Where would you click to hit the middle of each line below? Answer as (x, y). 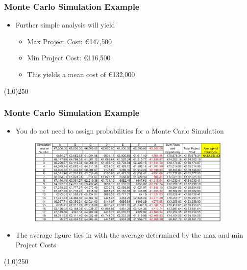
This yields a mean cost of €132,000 (81, 74)
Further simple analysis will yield (65, 25)
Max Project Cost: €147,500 (70, 41)
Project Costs (36, 244)
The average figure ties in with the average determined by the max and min (129, 235)
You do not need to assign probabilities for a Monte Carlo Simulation (120, 131)
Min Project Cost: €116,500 (69, 58)
